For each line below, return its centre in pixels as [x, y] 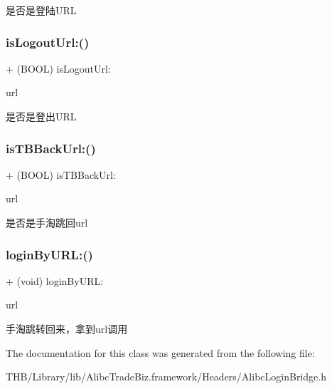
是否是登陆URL [41, 10]
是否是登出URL [41, 116]
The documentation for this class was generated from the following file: [160, 352]
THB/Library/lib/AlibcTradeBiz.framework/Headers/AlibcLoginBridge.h [166, 377]
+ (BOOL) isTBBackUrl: [61, 174]
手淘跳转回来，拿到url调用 [67, 328]
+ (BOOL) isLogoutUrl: [58, 68]
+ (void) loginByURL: [55, 280]
